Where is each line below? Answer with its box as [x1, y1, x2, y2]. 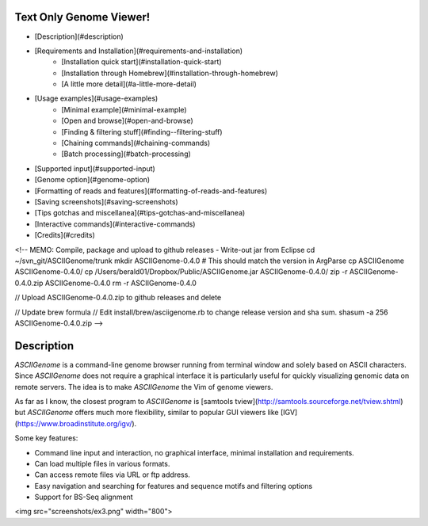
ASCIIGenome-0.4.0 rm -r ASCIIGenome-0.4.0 [44, 278, 197, 288]
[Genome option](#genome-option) [34, 175, 151, 185]
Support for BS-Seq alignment [34, 492, 134, 502]
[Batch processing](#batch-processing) [61, 149, 192, 158]
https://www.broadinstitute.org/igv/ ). [17, 418, 137, 428]
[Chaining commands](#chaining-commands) [61, 139, 211, 148]
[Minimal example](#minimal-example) [61, 105, 187, 114]
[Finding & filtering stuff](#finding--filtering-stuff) [61, 127, 223, 136]
